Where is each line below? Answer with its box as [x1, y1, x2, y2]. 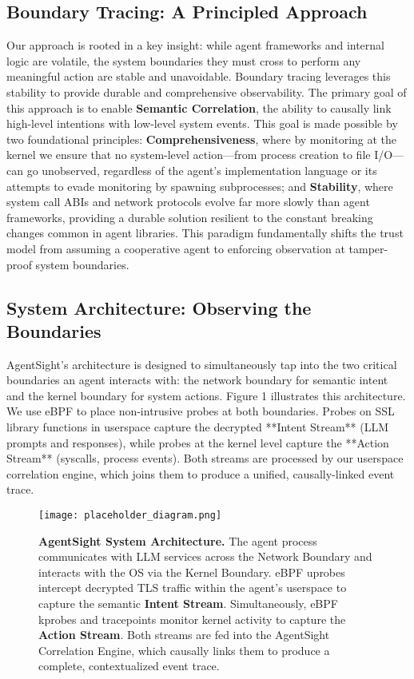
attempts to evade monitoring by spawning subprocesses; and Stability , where [6, 177, 393, 194]
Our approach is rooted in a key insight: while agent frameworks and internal [6, 37, 384, 54]
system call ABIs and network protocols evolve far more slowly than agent [6, 193, 370, 210]
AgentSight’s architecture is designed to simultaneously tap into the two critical [6, 355, 397, 372]
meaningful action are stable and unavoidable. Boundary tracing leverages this [6, 68, 391, 85]
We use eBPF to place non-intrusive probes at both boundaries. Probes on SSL [6, 403, 395, 419]
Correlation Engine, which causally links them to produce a [38, 641, 330, 658]
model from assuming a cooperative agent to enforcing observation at [6, 240, 345, 256]
